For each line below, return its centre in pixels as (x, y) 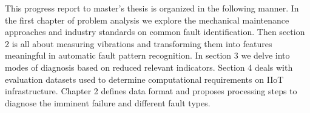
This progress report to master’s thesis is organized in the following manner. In (152, 8)
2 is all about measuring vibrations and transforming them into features (139, 43)
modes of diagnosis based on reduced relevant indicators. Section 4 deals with (149, 67)
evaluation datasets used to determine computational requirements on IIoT (144, 79)
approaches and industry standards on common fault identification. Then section (155, 32)
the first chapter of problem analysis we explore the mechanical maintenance (147, 20)
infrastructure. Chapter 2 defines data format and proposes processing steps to (151, 91)
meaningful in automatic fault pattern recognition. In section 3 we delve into (147, 55)
